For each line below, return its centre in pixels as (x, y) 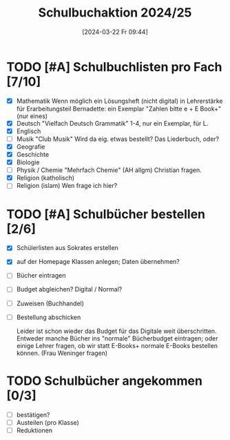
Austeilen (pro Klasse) (48, 422)
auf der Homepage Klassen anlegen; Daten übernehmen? (98, 262)
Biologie (28, 162)
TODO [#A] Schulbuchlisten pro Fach (114, 67)
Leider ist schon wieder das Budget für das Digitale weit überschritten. (117, 331)
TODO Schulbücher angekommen (104, 381)
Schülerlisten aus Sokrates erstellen (67, 248)
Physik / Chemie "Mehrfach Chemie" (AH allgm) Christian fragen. (109, 170)
